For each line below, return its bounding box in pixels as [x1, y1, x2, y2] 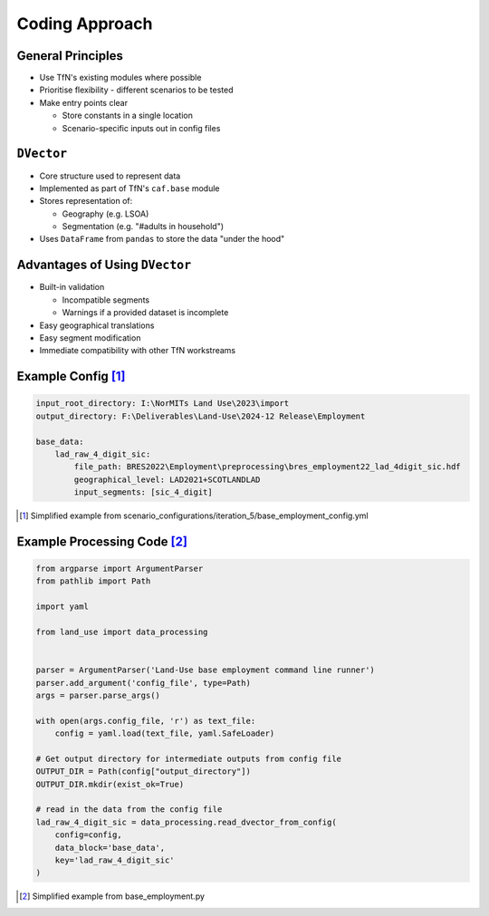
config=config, [54, 830, 122, 840]
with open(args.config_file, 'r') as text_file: [35, 716, 256, 726]
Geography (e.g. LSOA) [62, 208, 149, 219]
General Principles [16, 48, 124, 63]
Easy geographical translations [39, 320, 155, 331]
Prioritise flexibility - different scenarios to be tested [39, 84, 234, 95]
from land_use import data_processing [35, 627, 208, 638]
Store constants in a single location [62, 110, 194, 121]
